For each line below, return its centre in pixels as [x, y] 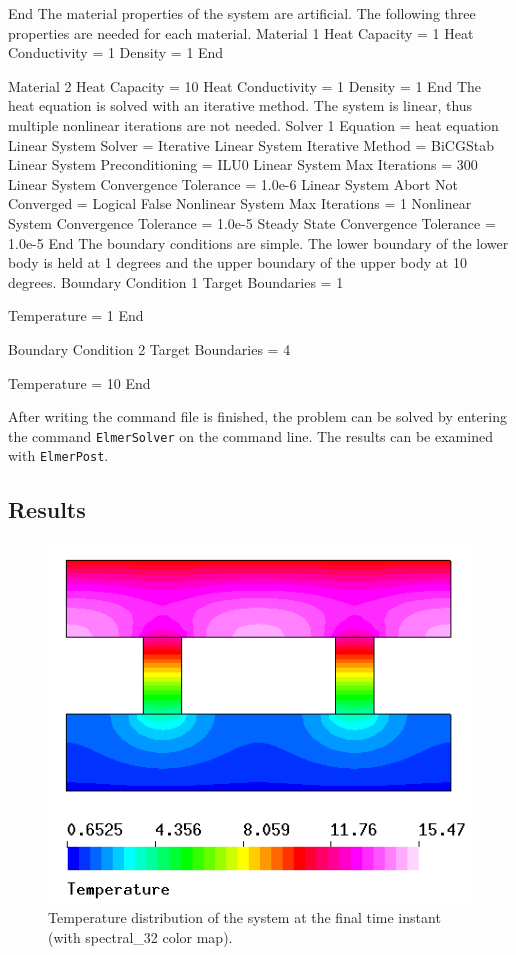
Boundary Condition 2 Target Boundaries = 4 [149, 348]
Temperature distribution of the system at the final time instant [244, 916]
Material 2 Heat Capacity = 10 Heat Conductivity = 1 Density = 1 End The [244, 85]
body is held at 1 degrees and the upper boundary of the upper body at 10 [237, 262]
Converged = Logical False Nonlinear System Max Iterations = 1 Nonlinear [240, 203]
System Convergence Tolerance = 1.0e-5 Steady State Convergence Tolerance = [252, 222]
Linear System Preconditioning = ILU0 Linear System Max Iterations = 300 [243, 164]
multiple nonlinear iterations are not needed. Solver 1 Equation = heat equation [253, 124]
